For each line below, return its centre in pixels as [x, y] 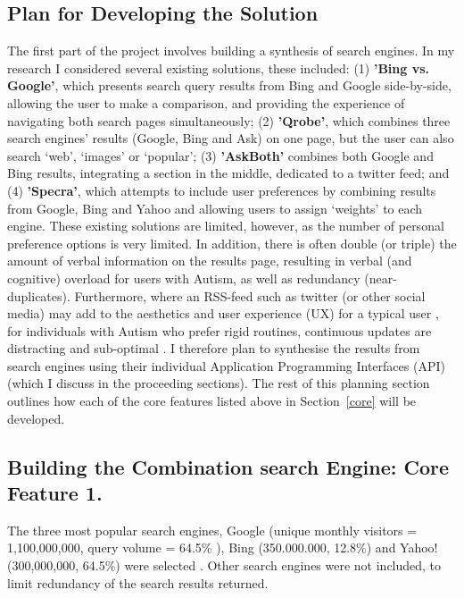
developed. [36, 418]
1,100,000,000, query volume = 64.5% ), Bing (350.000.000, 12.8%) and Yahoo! [223, 547]
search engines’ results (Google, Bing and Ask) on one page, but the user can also [231, 138]
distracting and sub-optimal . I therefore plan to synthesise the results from [214, 348]
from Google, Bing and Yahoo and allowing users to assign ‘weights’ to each [215, 208]
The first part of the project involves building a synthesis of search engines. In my [231, 51]
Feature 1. [55, 493]
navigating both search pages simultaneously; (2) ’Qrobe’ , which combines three [229, 120]
